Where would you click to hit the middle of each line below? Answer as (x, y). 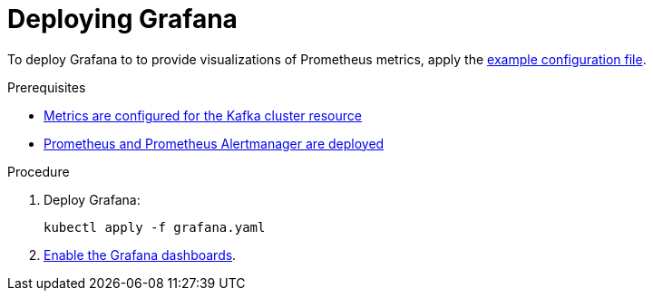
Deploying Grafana (122, 19)
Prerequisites (47, 87)
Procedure (39, 171)
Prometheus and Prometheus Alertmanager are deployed (214, 143)
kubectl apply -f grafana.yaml (155, 227)
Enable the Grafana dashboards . (140, 255)
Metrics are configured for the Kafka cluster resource (203, 115)
